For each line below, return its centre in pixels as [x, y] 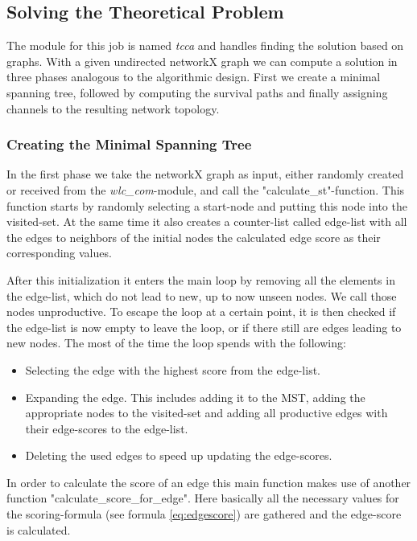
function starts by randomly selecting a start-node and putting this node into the [207, 205]
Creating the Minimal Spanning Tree [129, 144]
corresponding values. [59, 253]
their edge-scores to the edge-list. [107, 428]
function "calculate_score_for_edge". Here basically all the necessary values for [203, 498]
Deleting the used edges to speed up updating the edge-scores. [179, 455]
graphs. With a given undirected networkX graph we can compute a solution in [202, 61]
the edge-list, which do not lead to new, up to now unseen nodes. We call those [202, 295]
